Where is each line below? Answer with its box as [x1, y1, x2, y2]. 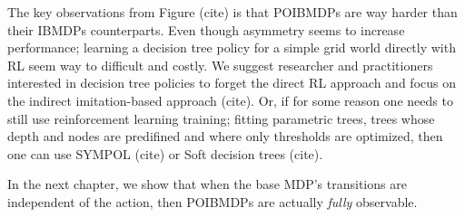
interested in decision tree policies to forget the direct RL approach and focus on [7, 73, 456, 92]
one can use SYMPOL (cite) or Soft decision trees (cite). [7, 144, 323, 163]
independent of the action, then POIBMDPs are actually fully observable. [7, 192, 418, 211]
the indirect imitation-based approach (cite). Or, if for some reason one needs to [7, 90, 453, 109]
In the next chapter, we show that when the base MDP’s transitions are [7, 175, 407, 193]
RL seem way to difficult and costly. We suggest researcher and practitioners [7, 55, 433, 74]
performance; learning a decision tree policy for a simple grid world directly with [7, 38, 456, 57]
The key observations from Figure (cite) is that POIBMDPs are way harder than [7, 3, 458, 21]
